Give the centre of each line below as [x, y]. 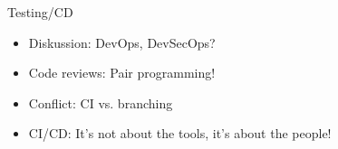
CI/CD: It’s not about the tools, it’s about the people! [180, 133]
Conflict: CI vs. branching [101, 102]
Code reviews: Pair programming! [122, 73]
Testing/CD [40, 12]
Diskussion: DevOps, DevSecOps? [122, 42]
